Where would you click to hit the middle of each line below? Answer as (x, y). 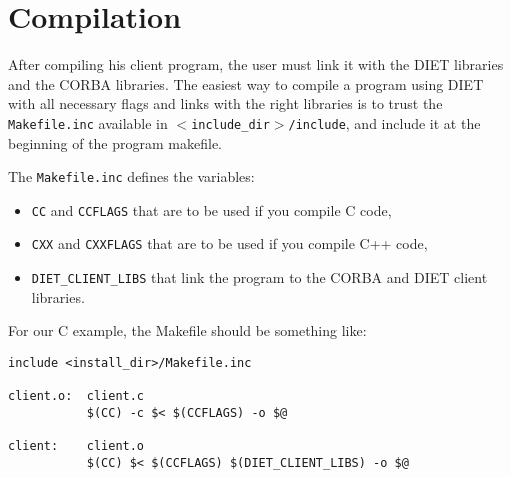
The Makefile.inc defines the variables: (131, 176)
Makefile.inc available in (88, 122)
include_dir (230, 124)
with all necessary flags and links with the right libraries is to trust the (225, 103)
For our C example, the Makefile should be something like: (187, 330)
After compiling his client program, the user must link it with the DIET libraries (256, 64)
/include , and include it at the (384, 122)
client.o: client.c (76, 396)
